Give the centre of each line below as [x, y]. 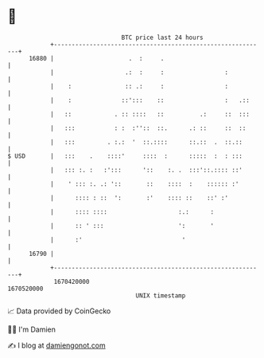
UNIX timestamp [161, 295]
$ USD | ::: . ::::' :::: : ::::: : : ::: [125, 156]
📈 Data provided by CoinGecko [59, 311]
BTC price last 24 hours [162, 37]
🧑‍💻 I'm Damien [32, 329]
